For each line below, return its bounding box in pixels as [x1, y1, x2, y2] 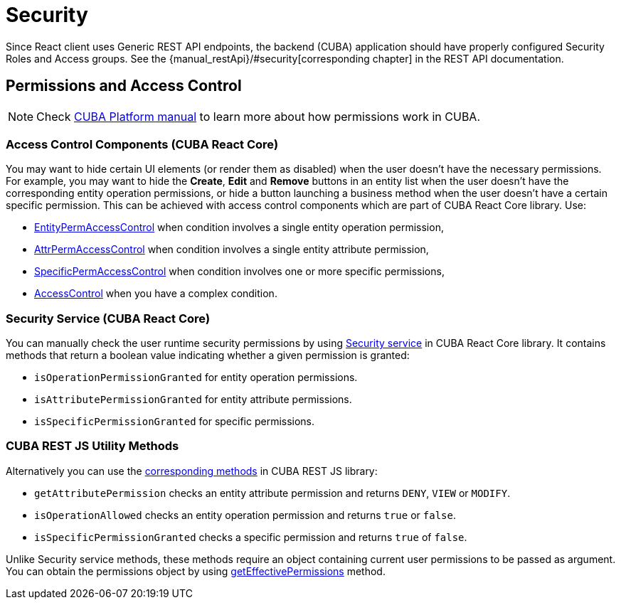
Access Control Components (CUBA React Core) [6, 136, 279, 151]
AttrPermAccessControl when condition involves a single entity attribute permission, [34, 243, 429, 256]
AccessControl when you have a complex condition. [34, 287, 277, 300]
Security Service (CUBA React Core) [6, 311, 211, 326]
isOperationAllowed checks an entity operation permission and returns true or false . [34, 508, 456, 521]
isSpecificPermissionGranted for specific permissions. [34, 415, 315, 428]
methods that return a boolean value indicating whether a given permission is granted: [6, 349, 410, 362]
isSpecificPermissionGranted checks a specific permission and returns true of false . [34, 530, 467, 543]
